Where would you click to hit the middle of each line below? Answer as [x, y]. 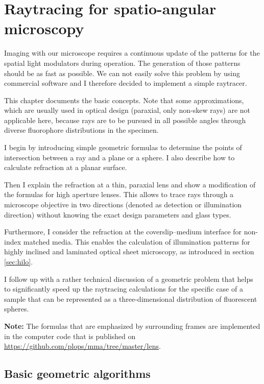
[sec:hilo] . [19, 261]
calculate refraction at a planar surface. [66, 167]
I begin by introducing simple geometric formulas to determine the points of [123, 147]
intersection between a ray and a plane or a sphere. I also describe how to [119, 157]
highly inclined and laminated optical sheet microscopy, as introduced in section [129, 251]
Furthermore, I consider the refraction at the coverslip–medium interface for [123, 232]
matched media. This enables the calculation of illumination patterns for [137, 241]
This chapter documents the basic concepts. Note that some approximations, [124, 100]
